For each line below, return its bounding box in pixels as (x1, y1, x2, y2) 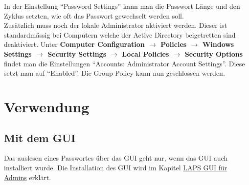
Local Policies (122, 48, 169, 59)
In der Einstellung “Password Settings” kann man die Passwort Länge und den (4, 1, 240, 11)
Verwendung (4, 96, 90, 116)
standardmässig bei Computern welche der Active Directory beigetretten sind (4, 29, 236, 40)
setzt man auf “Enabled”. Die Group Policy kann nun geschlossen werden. (4, 68, 225, 78)
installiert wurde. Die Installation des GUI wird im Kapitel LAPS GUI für (4, 162, 227, 172)
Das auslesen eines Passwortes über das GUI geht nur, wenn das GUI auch (4, 153, 228, 163)
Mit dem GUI (4, 130, 76, 145)
